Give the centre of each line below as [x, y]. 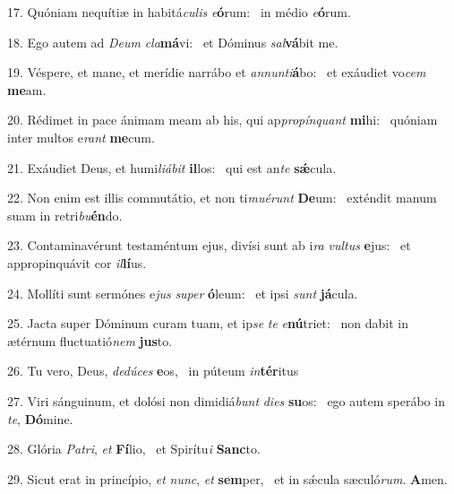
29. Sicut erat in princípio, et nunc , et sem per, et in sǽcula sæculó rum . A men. [227, 478]
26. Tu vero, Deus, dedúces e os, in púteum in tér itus [153, 371]
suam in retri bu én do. [65, 215]
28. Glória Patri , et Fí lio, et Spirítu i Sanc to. [134, 449]
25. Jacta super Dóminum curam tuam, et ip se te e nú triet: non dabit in [208, 323]
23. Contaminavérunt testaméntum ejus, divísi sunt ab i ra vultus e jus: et [209, 245]
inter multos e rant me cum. [81, 137]
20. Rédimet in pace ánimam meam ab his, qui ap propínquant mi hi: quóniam [223, 120]
